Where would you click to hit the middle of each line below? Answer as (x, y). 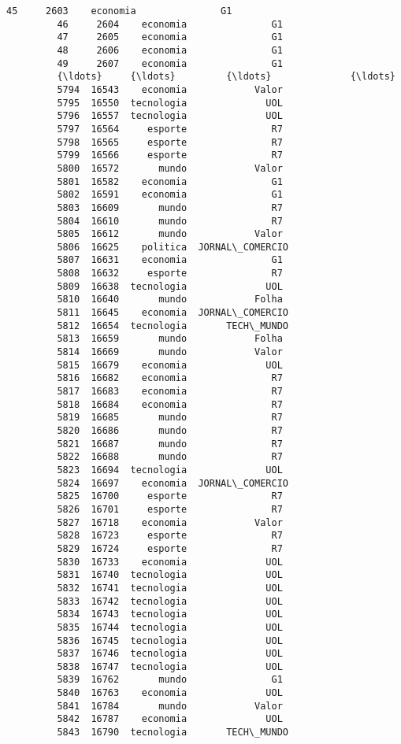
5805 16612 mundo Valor (170, 234)
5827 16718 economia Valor (170, 522)
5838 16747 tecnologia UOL (170, 666)
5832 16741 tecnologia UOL (170, 588)
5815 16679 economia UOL (170, 365)
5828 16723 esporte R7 (170, 536)
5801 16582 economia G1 (170, 181)
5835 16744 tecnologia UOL (170, 627)
